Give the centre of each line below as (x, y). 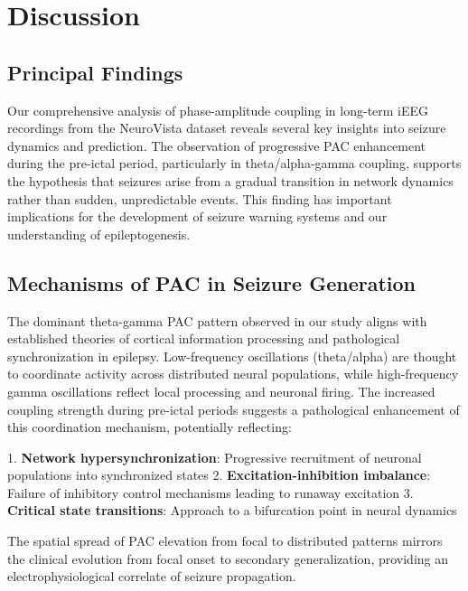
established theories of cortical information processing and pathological (204, 338)
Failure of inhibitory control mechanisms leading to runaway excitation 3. (211, 492)
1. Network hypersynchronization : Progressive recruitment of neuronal (215, 457)
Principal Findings (95, 72)
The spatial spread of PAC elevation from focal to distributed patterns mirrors (225, 541)
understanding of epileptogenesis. (99, 234)
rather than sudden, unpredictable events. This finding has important (200, 198)
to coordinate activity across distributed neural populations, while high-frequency (233, 374)
